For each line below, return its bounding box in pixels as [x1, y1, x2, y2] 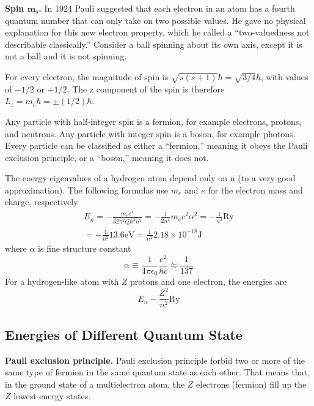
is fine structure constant [38, 242, 131, 255]
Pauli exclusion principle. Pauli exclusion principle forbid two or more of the [5, 353, 305, 366]
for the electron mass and [208, 183, 303, 196]
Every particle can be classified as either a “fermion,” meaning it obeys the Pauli [5, 139, 308, 152]
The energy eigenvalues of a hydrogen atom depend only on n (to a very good [5, 171, 296, 184]
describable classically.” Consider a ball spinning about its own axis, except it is [5, 37, 302, 50]
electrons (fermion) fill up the [196, 377, 307, 390]
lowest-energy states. [13, 389, 91, 402]
